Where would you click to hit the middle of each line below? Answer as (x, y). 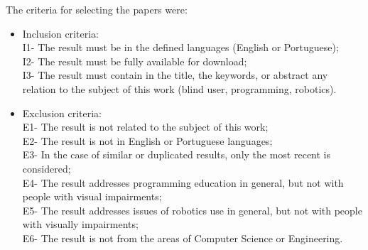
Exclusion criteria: (62, 113)
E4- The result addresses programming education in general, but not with (183, 182)
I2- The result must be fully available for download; (135, 61)
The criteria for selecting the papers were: (97, 9)
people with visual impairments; (92, 196)
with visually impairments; (80, 224)
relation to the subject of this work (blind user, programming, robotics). (179, 88)
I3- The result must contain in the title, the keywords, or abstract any (175, 75)
